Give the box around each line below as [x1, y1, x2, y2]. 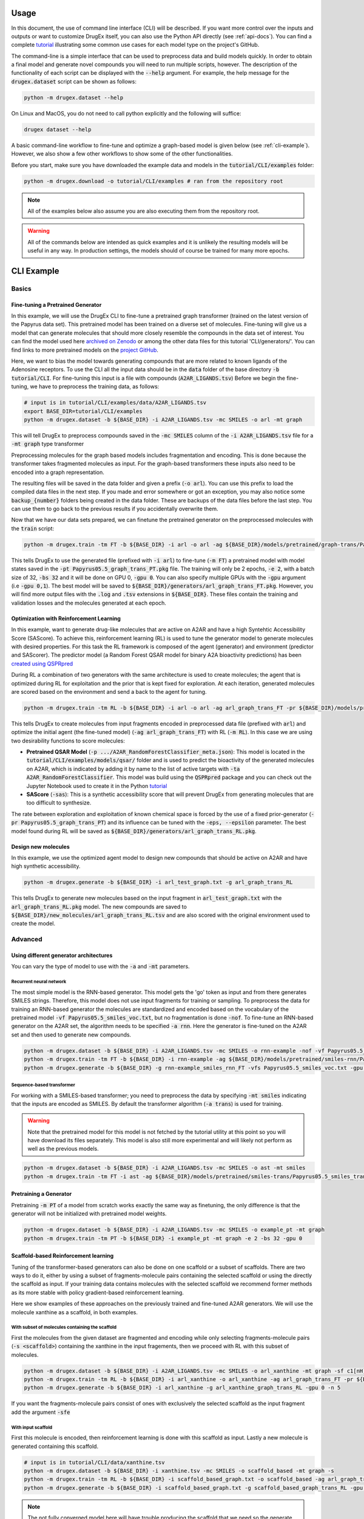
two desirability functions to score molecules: [11, 737, 126, 744]
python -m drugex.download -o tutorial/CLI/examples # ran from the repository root [24, 177, 283, 185]
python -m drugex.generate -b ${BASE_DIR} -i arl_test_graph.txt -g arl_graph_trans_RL [24, 879, 293, 886]
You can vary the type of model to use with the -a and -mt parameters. [11, 963, 190, 970]
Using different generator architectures [11, 952, 113, 959]
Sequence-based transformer [11, 1082, 75, 1088]
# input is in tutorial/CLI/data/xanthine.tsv [24, 1459, 165, 1466]
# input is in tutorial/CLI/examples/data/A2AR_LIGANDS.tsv [24, 399, 207, 406]
